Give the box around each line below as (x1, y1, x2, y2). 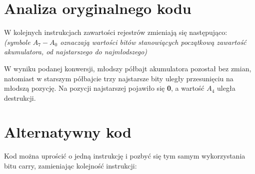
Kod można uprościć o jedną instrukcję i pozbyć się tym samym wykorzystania (4, 151, 245, 161)
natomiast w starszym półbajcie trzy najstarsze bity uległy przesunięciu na (4, 73, 233, 83)
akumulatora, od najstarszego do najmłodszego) (4, 46, 147, 57)
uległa (217, 83, 235, 93)
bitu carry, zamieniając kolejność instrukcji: (4, 161, 137, 171)
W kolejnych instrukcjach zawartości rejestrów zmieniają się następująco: (4, 27, 227, 37)
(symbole (4, 36, 30, 47)
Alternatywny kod (4, 122, 131, 142)
